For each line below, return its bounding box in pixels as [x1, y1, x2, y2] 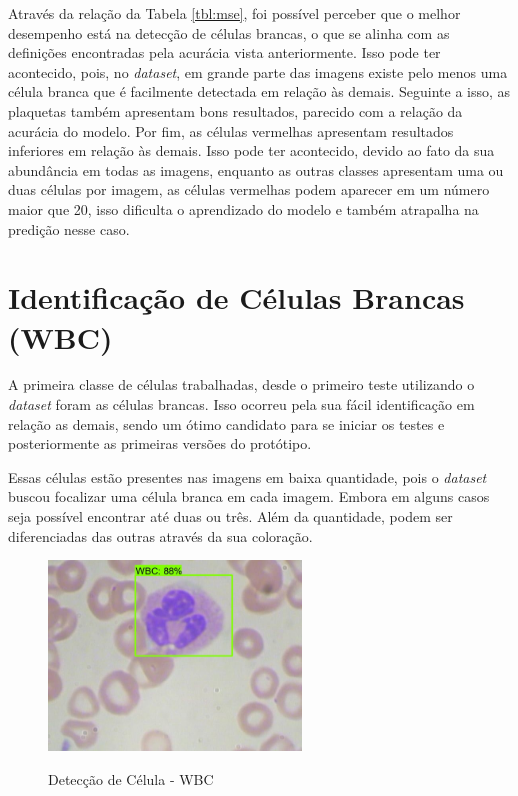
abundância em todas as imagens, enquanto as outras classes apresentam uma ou [8, 159, 504, 180]
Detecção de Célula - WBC [48, 768, 214, 789]
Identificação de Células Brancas [8, 277, 465, 318]
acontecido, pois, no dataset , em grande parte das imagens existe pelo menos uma [8, 61, 508, 82]
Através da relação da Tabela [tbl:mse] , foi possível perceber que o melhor [8, 3, 461, 23]
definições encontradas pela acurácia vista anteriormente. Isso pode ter [8, 42, 441, 63]
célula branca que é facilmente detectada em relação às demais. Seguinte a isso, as [8, 81, 511, 102]
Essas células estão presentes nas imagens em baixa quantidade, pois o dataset [8, 466, 487, 487]
